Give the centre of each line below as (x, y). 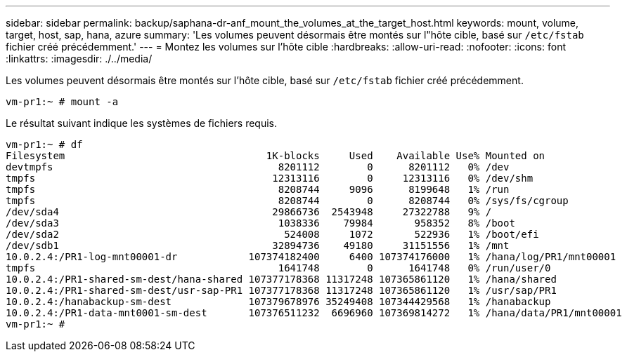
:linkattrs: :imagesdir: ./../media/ (79, 59)
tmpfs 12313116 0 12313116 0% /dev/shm (270, 178)
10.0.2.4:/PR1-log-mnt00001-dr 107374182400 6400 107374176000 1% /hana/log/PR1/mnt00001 (311, 257)
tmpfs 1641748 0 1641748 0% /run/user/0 (278, 268)
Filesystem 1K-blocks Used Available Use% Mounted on (276, 156)
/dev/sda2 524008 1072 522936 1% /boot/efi (272, 234)
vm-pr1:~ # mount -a (62, 102)
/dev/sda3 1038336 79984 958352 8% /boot (260, 223)
